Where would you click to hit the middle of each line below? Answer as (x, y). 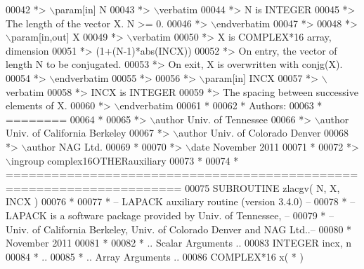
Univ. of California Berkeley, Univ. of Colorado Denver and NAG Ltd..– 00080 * (179, 229)
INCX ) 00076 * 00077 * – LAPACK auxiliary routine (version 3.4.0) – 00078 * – (181, 201)
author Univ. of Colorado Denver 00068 (264, 133)
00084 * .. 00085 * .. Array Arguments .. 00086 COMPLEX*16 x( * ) (155, 256)
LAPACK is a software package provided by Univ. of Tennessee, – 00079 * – (170, 215)
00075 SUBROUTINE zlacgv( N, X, (262, 187)
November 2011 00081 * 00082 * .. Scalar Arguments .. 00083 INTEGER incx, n (179, 243)
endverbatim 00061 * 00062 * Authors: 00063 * (221, 105)
